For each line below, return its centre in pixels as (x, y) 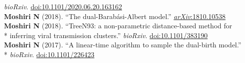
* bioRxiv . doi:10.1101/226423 (49, 54)
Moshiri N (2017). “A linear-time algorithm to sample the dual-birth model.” (123, 45)
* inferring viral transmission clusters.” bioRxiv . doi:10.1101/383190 (106, 35)
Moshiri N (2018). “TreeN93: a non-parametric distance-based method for (118, 26)
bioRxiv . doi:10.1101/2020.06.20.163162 (63, 6)
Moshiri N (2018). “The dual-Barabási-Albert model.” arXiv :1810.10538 (115, 16)
